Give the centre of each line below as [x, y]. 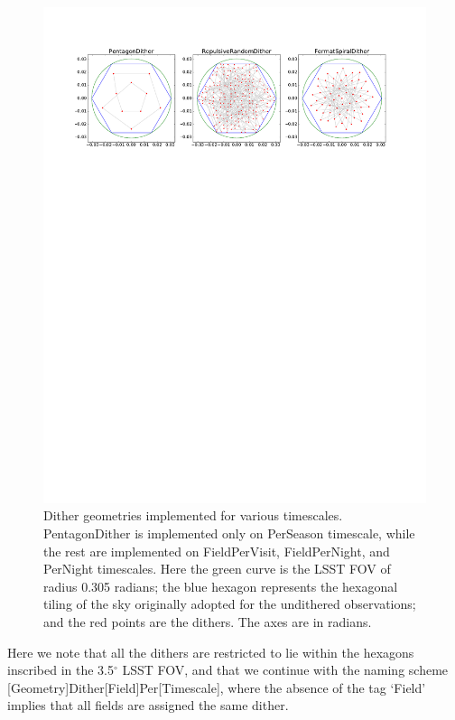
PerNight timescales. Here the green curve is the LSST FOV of [217, 569]
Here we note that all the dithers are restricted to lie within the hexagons [211, 652]
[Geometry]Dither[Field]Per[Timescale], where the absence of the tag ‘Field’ [217, 687]
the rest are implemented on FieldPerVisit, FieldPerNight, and [217, 551]
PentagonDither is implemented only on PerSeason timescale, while [229, 533]
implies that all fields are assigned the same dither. [148, 705]
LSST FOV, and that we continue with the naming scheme [285, 670]
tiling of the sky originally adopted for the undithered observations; [230, 604]
